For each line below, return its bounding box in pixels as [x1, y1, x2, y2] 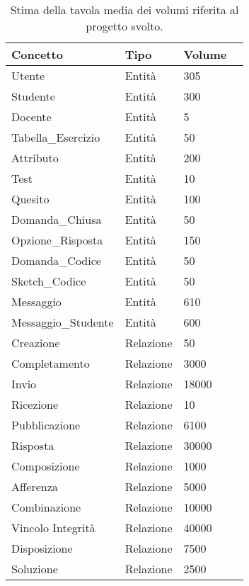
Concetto [11, 46, 63, 62]
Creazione [11, 334, 60, 351]
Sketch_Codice [11, 273, 86, 289]
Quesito [11, 191, 50, 207]
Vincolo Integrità [11, 519, 95, 536]
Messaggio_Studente [11, 314, 114, 330]
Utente [11, 67, 45, 84]
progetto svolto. [86, 18, 163, 34]
